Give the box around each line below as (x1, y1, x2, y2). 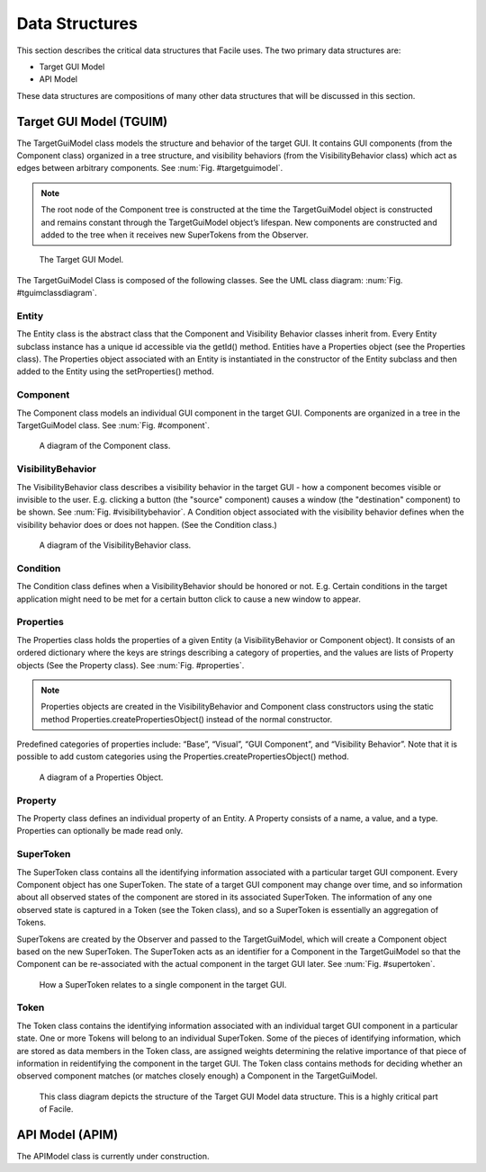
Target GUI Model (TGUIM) (16, 113, 168, 130)
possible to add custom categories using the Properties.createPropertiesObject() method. (16, 751, 350, 762)
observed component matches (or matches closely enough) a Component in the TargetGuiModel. (16, 1070, 378, 1081)
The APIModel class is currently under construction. (16, 1151, 210, 1162)
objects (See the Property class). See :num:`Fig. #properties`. (16, 659, 245, 670)
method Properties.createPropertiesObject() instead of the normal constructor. (40, 713, 333, 724)
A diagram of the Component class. (39, 441, 171, 452)
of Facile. (39, 1104, 74, 1114)
